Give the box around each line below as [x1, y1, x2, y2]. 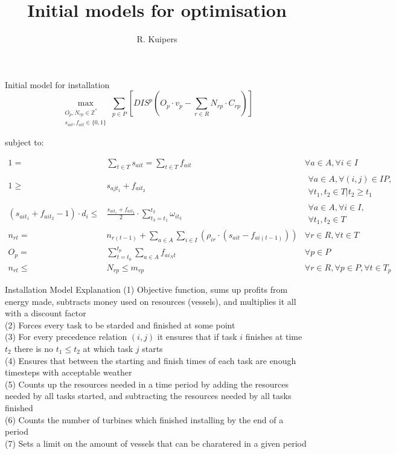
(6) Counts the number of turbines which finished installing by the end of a [5, 413, 284, 426]
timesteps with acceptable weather [5, 366, 132, 379]
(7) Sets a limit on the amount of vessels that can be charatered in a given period [5, 436, 307, 449]
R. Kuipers [136, 33, 177, 45]
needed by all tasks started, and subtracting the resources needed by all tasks [5, 389, 292, 402]
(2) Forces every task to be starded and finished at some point [5, 318, 235, 331]
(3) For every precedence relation [5, 330, 127, 343]
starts [142, 342, 163, 355]
